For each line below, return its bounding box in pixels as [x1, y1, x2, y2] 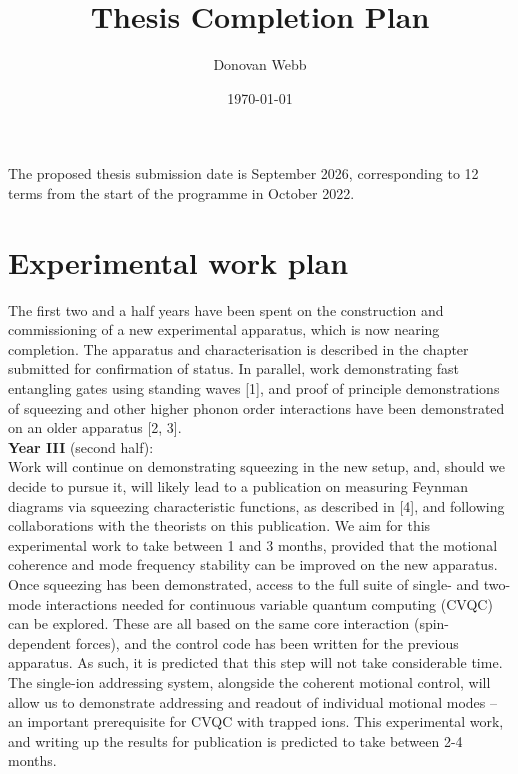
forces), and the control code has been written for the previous [75, 632, 459, 653]
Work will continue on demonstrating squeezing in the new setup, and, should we [8, 456, 506, 477]
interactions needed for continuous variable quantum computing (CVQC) [45, 593, 493, 614]
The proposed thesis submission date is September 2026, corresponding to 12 [8, 163, 479, 184]
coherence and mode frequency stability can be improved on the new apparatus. [8, 554, 498, 575]
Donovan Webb [213, 54, 307, 75]
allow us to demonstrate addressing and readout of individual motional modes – [8, 691, 497, 712]
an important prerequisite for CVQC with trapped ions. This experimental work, [8, 711, 504, 732]
